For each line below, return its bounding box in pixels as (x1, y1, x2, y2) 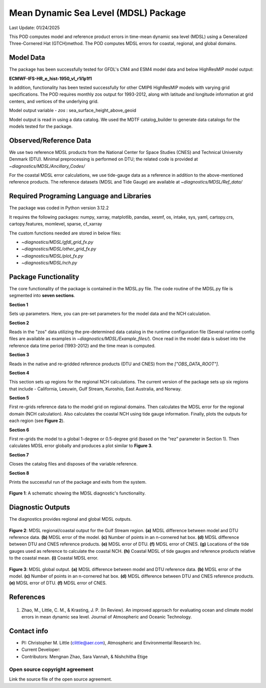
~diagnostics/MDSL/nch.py (21, 260, 77, 266)
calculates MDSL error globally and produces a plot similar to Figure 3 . (9, 443, 153, 449)
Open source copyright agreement (9, 666, 94, 673)
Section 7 (9, 452, 29, 458)
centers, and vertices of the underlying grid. (9, 98, 99, 104)
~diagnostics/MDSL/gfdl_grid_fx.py (21, 239, 94, 245)
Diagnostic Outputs (9, 503, 70, 512)
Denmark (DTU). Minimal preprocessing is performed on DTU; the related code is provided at (9, 156, 198, 162)
